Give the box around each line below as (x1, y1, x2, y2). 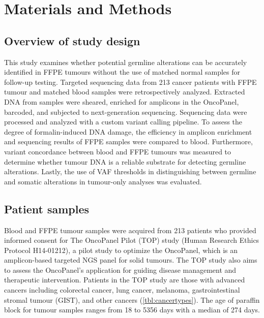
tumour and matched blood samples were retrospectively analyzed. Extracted (4, 86, 245, 97)
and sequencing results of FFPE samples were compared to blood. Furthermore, (4, 136, 253, 147)
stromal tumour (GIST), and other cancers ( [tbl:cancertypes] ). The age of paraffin (4, 294, 260, 305)
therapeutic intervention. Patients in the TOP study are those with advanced (4, 274, 245, 285)
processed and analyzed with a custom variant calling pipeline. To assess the (4, 116, 243, 127)
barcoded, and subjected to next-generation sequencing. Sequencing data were (4, 106, 247, 117)
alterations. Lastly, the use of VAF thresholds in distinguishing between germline (4, 166, 256, 177)
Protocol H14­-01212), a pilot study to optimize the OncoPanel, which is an (4, 244, 238, 255)
